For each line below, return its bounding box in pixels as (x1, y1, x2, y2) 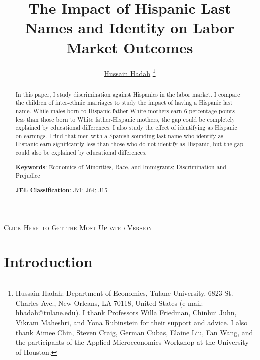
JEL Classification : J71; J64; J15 (15, 185, 108, 194)
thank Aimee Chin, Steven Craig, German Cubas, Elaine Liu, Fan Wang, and (15, 327, 253, 337)
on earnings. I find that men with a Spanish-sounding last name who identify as (15, 131, 224, 140)
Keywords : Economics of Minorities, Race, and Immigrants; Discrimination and (15, 162, 226, 171)
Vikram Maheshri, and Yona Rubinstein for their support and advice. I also (15, 317, 248, 328)
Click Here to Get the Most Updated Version (4, 222, 152, 232)
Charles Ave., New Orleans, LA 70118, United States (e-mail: (15, 297, 203, 308)
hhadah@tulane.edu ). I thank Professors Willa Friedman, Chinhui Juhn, (15, 307, 237, 318)
